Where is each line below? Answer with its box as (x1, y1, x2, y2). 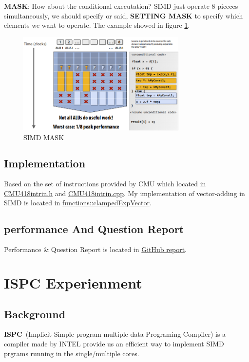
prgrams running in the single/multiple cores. (4, 348, 139, 358)
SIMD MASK (23, 132, 64, 142)
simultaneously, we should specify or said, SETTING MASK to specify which (4, 10, 243, 20)
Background (4, 306, 66, 321)
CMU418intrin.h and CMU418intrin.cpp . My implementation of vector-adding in (4, 188, 245, 198)
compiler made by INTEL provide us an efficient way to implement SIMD (4, 339, 224, 349)
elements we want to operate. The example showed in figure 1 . (4, 20, 190, 30)
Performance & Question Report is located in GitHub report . (4, 244, 187, 254)
